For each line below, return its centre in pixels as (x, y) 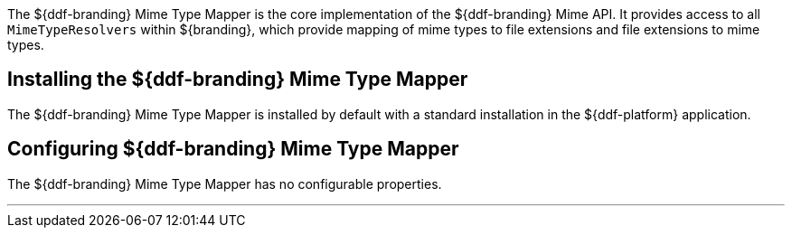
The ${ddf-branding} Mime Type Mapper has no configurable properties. (225, 183)
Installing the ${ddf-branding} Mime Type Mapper (238, 80)
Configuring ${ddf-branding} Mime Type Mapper (233, 149)
